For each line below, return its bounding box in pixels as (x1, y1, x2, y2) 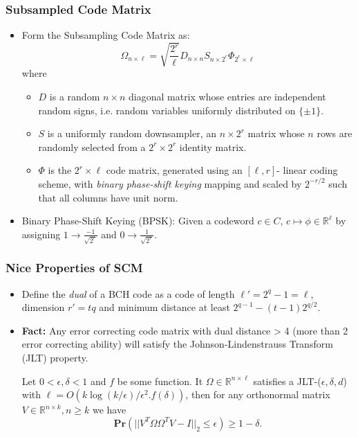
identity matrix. (179, 139, 247, 154)
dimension (21, 300, 65, 314)
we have (92, 402, 126, 417)
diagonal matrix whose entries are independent (129, 89, 326, 103)
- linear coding (276, 163, 338, 177)
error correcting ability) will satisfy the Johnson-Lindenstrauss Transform (21, 337, 333, 351)
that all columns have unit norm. (38, 190, 178, 204)
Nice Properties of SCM (6, 259, 143, 276)
